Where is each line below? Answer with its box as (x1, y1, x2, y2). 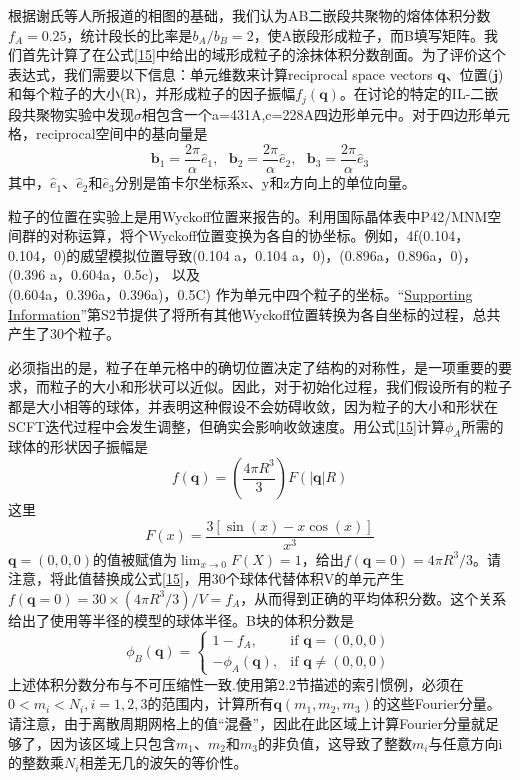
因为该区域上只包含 (49, 732, 176, 753)
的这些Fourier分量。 (372, 693, 501, 714)
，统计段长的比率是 (66, 24, 193, 45)
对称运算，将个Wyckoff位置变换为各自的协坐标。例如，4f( (49, 225, 424, 246)
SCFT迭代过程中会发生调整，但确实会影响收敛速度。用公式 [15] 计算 (8, 415, 445, 436)
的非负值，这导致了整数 (257, 732, 412, 753)
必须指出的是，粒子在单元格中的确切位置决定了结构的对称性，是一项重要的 (8, 356, 498, 377)
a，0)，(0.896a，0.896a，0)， (291, 244, 478, 265)
